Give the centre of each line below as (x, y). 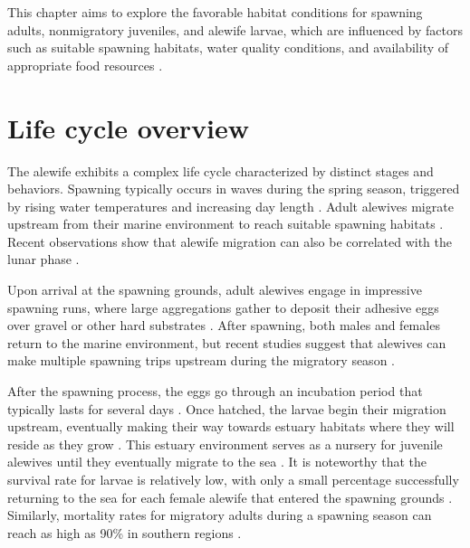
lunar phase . (43, 259)
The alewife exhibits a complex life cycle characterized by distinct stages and (221, 170)
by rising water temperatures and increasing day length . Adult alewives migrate (230, 206)
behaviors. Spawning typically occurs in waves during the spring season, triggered (234, 189)
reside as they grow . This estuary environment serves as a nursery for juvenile (225, 444)
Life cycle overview (128, 127)
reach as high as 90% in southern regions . (125, 532)
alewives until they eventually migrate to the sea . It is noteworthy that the (217, 462)
